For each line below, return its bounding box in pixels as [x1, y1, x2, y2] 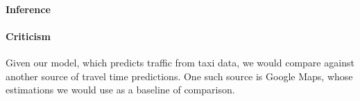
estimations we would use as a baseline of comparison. [6, 82, 235, 97]
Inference [6, 1, 51, 16]
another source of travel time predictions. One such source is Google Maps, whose [6, 68, 353, 83]
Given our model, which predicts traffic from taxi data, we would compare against [6, 55, 354, 69]
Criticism [6, 28, 51, 43]
